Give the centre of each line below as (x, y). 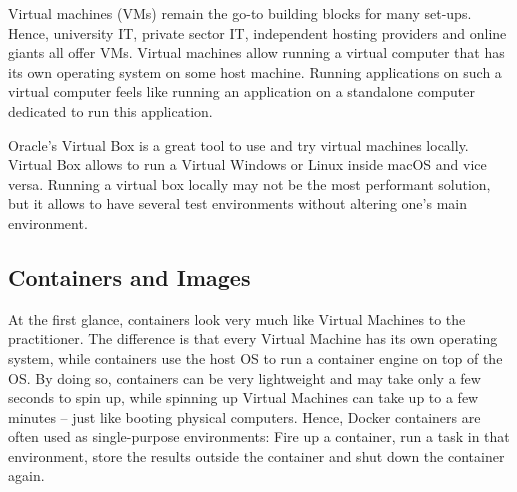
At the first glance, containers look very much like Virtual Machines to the (237, 318)
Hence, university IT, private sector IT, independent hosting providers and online (257, 32)
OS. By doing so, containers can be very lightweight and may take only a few (244, 377)
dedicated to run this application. (110, 110)
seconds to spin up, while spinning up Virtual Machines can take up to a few (243, 397)
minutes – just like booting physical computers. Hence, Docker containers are (244, 416)
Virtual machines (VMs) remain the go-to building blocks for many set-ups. (240, 13)
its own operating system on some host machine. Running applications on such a (255, 71)
